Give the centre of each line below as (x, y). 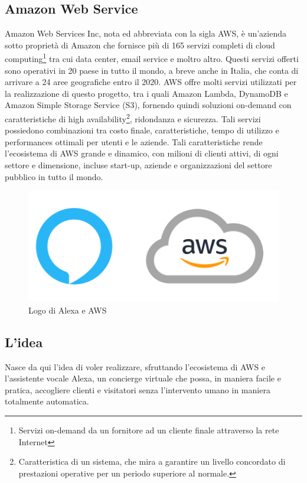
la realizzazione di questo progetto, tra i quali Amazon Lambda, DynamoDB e (146, 93)
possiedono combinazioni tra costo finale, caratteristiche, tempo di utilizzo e (142, 130)
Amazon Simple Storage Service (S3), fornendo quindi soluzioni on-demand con (148, 105)
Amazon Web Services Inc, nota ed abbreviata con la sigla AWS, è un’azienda (146, 33)
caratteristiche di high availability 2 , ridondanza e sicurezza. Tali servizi (133, 118)
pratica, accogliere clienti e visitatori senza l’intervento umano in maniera (138, 389)
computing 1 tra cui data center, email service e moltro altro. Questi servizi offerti (152, 58)
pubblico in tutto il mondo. (54, 176)
